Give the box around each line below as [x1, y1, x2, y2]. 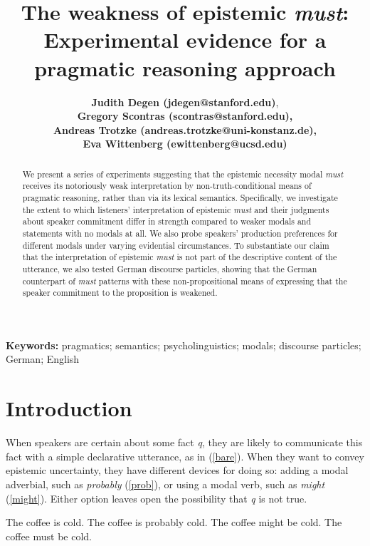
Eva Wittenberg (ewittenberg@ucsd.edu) [83, 136, 287, 151]
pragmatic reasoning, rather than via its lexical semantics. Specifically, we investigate [22, 191, 338, 203]
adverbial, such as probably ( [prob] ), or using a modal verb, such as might [6, 476, 325, 491]
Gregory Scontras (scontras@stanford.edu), [77, 108, 293, 123]
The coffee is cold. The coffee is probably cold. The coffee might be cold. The [6, 515, 342, 530]
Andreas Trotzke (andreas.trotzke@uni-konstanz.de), [53, 122, 317, 137]
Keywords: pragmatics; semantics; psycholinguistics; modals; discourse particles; [6, 337, 361, 352]
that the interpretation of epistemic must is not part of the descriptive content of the [22, 251, 337, 263]
